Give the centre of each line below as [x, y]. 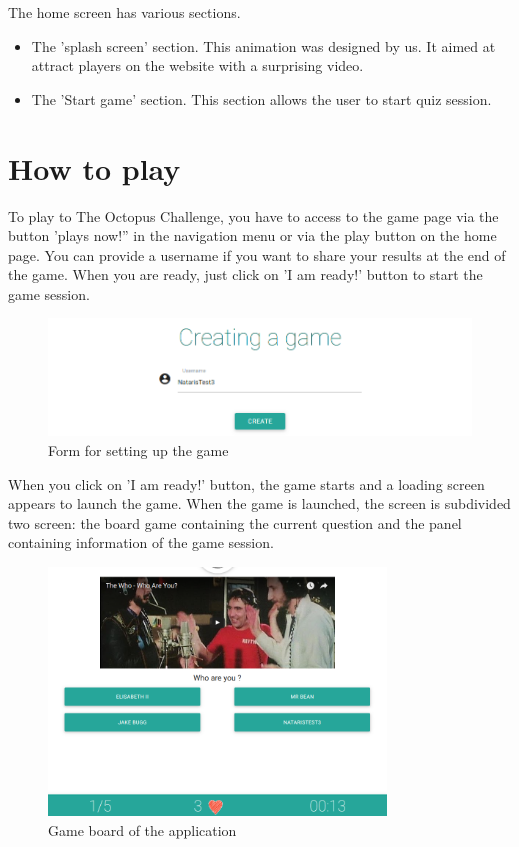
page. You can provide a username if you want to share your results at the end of [257, 254]
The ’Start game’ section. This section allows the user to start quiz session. [261, 98]
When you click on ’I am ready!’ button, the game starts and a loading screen [246, 483]
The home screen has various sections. [124, 12]
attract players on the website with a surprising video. [197, 65]
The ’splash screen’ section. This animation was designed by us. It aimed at [263, 45]
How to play [94, 167]
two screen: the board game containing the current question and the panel [235, 522]
